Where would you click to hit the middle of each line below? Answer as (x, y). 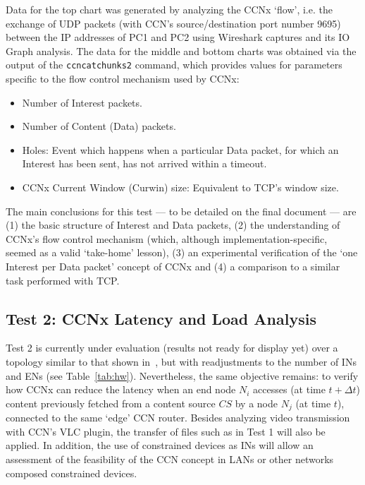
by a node (256, 403)
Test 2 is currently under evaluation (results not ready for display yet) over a (172, 348)
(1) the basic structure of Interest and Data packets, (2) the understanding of (173, 225)
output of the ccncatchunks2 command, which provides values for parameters (174, 65)
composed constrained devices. (72, 473)
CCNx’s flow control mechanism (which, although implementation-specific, (167, 238)
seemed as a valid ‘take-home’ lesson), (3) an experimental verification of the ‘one (182, 252)
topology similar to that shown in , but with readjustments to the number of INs (181, 361)
